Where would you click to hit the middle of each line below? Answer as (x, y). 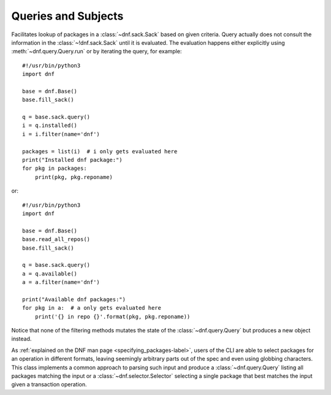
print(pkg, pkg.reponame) (74, 177)
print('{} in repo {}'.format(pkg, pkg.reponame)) (112, 316)
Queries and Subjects (67, 16)
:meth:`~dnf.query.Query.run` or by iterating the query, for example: (97, 52)
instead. (21, 339)
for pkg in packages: (55, 168)
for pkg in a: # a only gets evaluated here (92, 308)
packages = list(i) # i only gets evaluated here (100, 151)
